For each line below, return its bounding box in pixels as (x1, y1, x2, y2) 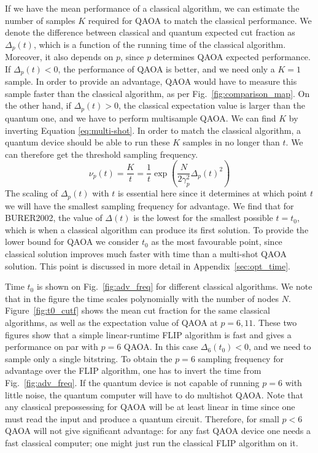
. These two (253, 316, 297, 328)
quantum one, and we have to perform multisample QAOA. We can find (5, 111, 276, 124)
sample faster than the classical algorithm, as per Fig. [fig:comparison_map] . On (5, 87, 310, 99)
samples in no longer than (182, 136, 280, 149)
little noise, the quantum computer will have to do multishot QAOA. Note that (5, 388, 303, 401)
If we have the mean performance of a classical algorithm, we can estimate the (5, 2, 300, 14)
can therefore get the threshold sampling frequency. (5, 147, 198, 160)
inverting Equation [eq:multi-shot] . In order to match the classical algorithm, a (5, 123, 301, 136)
